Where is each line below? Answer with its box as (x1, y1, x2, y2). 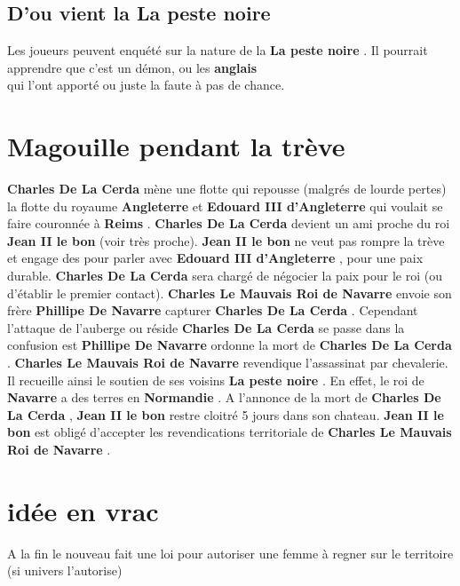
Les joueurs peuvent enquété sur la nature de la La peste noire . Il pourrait (7, 41, 428, 59)
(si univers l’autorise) (7, 561, 123, 580)
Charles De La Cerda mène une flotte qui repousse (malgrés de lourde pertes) (7, 179, 447, 198)
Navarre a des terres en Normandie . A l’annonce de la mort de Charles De (7, 388, 441, 407)
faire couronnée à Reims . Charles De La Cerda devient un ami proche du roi (7, 214, 450, 233)
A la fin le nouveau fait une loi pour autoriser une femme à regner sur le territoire (7, 543, 454, 562)
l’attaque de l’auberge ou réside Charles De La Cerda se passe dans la (7, 318, 405, 337)
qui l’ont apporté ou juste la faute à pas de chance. (7, 75, 285, 94)
